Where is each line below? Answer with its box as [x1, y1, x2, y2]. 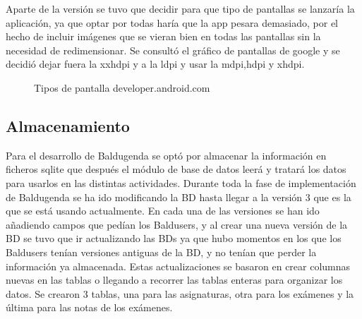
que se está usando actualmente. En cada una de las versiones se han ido [6, 203, 320, 218]
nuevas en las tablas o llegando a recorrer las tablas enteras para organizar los [6, 272, 343, 287]
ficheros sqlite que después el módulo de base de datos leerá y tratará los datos [6, 162, 346, 176]
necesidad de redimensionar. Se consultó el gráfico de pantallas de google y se [6, 42, 340, 57]
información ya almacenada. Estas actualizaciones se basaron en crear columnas [6, 258, 351, 273]
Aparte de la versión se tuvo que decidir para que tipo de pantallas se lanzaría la [6, 1, 355, 16]
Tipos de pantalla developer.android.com [34, 80, 210, 95]
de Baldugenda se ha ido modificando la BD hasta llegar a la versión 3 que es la [6, 189, 351, 204]
